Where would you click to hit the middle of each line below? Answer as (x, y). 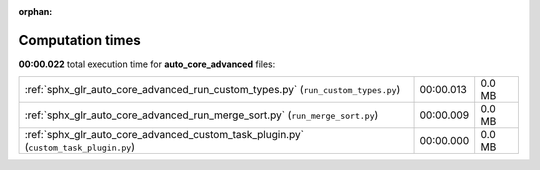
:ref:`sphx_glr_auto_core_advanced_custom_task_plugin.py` (164, 135)
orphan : (35, 11)
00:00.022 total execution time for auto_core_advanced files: (147, 64)
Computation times (79, 40)
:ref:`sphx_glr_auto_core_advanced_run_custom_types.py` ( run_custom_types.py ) (212, 90)
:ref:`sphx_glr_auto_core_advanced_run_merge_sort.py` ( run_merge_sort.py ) (201, 115)
